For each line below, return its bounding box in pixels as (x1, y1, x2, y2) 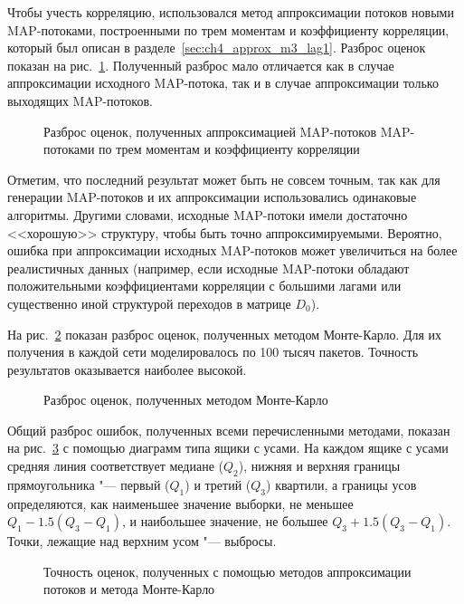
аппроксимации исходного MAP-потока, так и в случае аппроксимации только (7, 73, 439, 92)
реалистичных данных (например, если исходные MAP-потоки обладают (7, 258, 410, 277)
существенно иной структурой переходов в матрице (7, 293, 291, 312)
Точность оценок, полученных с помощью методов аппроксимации (43, 561, 412, 580)
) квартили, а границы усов (266, 475, 417, 494)
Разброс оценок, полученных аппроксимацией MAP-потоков (43, 121, 377, 140)
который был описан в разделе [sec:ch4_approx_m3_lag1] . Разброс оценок (7, 38, 426, 57)
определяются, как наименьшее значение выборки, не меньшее (7, 494, 354, 513)
